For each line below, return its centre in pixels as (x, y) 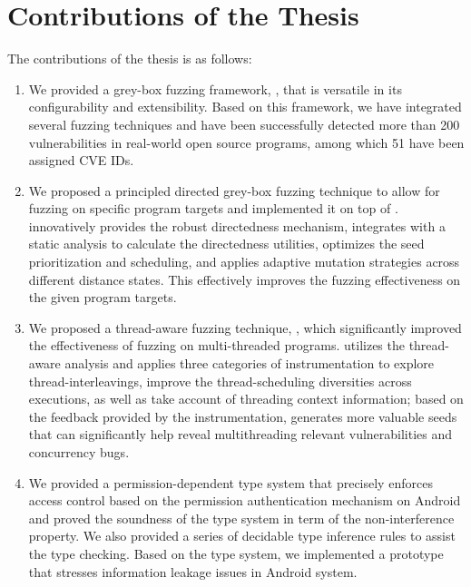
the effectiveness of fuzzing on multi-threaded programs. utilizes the (216, 345)
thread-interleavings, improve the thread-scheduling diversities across (220, 381)
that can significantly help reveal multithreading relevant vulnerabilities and (240, 434)
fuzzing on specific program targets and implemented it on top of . (213, 208)
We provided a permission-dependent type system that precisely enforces (231, 482)
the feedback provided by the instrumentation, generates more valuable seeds (243, 416)
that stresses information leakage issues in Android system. (193, 571)
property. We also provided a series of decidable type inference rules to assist (242, 536)
